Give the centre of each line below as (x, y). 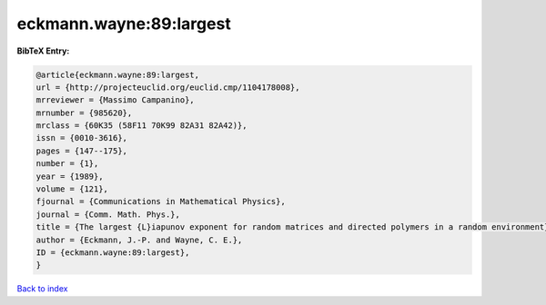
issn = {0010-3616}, (81, 138)
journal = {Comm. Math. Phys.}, (108, 214)
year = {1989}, (70, 176)
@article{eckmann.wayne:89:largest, (118, 74)
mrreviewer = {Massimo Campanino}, (115, 100)
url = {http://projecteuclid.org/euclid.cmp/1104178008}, (168, 87)
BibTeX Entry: (43, 51)
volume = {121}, (72, 189)
